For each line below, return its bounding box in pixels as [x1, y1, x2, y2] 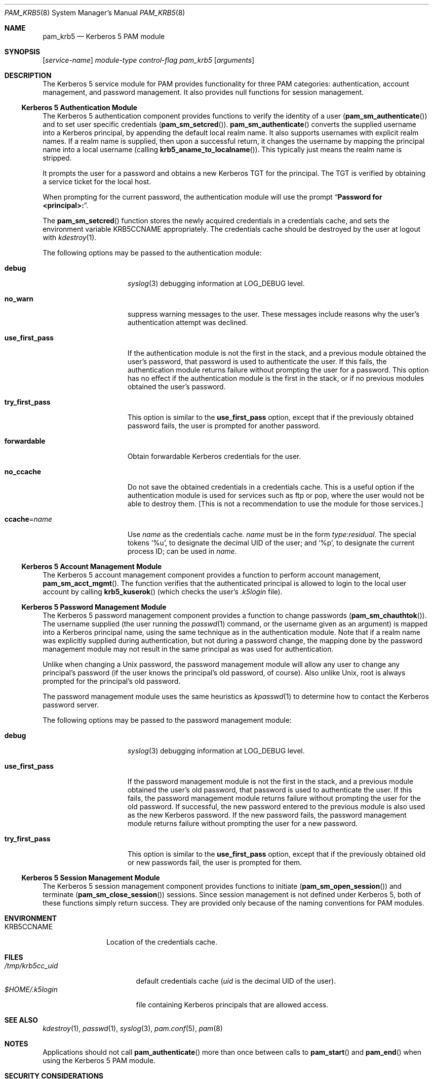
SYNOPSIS [4, 47, 40, 56]
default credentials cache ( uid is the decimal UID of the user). [136, 977, 336, 985]
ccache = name [4, 515, 52, 523]
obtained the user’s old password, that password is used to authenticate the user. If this [127, 786, 412, 794]
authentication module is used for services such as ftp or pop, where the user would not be [127, 491, 425, 499]
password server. [42, 701, 99, 709]
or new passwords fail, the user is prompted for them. [127, 858, 302, 867]
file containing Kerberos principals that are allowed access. [136, 1000, 328, 1009]
